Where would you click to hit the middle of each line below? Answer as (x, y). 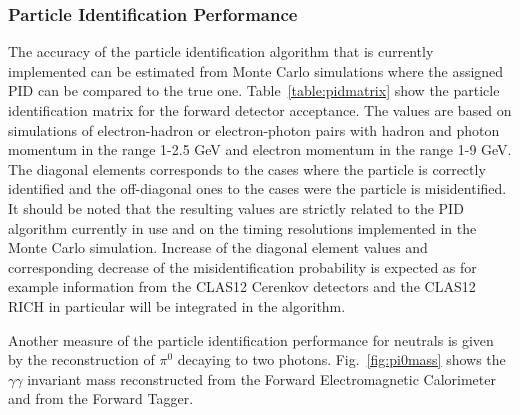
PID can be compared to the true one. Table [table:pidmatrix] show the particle (254, 90)
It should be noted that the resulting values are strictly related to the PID (236, 207)
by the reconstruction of (81, 359)
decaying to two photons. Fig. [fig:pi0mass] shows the (341, 359)
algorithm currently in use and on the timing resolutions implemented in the (242, 227)
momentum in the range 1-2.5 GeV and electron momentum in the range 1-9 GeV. (260, 149)
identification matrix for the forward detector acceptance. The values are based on (260, 110)
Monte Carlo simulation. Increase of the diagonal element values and (218, 247)
